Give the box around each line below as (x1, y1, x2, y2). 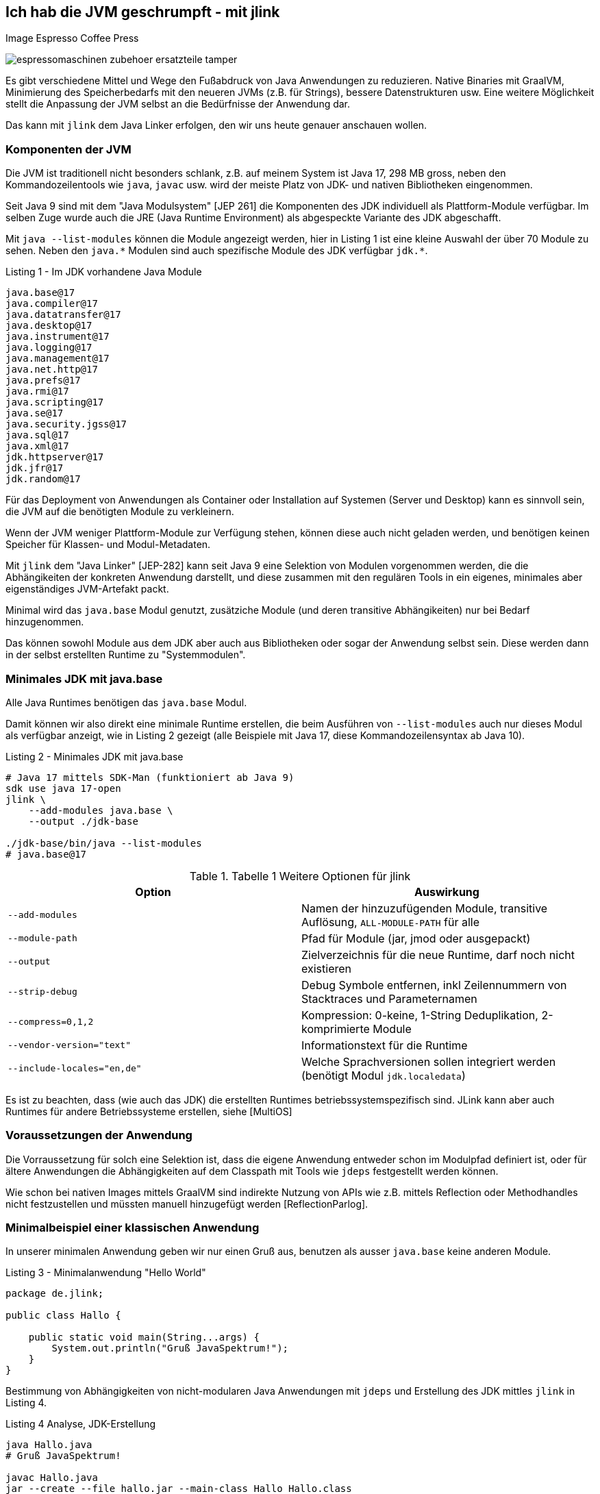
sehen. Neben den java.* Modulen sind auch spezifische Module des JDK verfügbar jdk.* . (5, 245, 428, 257)
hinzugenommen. (5, 616, 84, 628)
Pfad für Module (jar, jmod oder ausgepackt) (301, 931, 531, 945)
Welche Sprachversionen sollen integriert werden (301, 1054, 556, 1069)
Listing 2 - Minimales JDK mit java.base (5, 750, 184, 762)
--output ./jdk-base (28, 815, 138, 827)
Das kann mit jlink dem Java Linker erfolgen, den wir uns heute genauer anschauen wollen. (5, 119, 427, 132)
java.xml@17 (5, 440, 69, 452)
